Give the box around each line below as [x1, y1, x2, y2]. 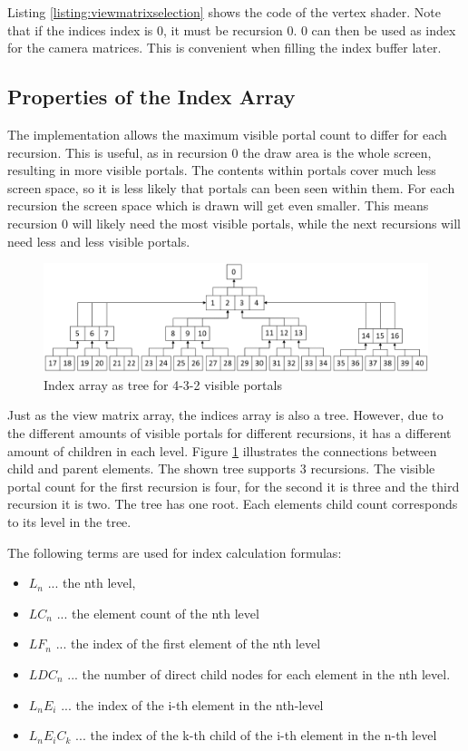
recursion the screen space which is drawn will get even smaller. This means [7, 196, 429, 215]
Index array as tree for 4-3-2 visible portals [44, 375, 282, 394]
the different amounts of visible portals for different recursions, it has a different [7, 424, 452, 442]
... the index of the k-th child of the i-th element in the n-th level [75, 726, 437, 745]
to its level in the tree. [7, 512, 132, 531]
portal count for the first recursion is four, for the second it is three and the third [7, 476, 460, 495]
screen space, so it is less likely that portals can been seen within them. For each [7, 178, 455, 197]
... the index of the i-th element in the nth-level [61, 695, 324, 714]
